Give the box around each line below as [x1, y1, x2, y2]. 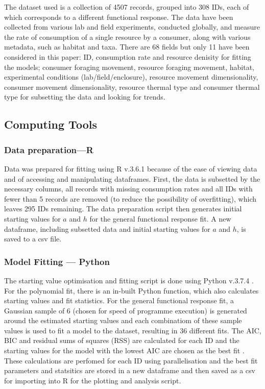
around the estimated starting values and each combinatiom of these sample [4, 315, 242, 326]
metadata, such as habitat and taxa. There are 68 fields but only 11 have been [4, 41, 250, 52]
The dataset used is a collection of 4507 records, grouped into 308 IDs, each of [4, 2, 249, 12]
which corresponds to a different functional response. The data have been [4, 11, 233, 22]
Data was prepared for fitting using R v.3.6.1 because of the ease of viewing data [4, 163, 257, 174]
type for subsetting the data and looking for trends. [4, 91, 165, 102]
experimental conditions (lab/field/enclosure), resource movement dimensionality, [4, 71, 258, 82]
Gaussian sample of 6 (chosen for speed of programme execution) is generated [4, 305, 247, 315]
